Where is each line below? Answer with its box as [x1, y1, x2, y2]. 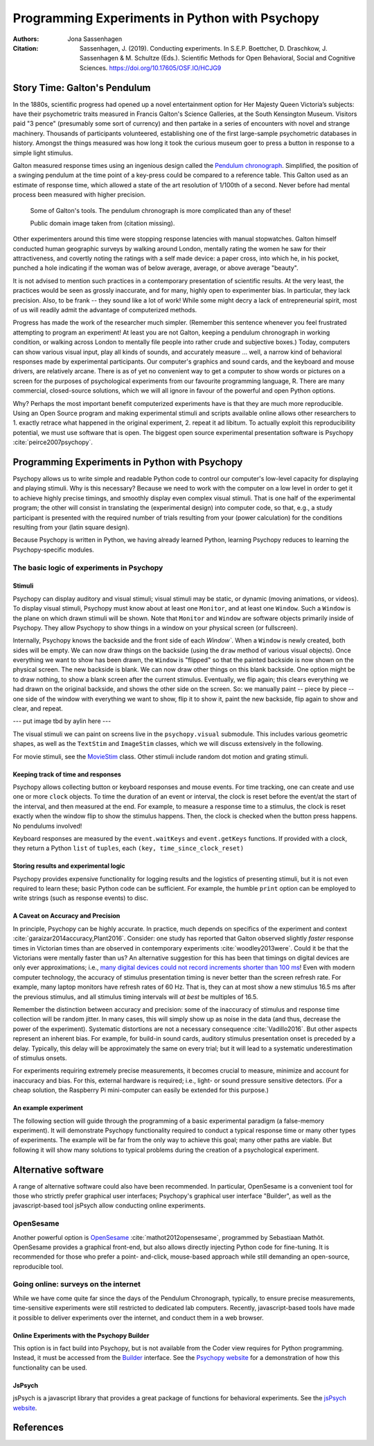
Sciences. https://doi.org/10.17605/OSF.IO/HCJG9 [80, 63, 222, 72]
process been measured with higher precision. [12, 191, 145, 199]
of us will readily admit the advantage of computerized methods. [12, 306, 197, 314]
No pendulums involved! [12, 822, 82, 830]
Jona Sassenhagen [67, 35, 123, 43]
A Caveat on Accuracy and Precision [12, 912, 121, 920]
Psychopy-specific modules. [12, 545, 95, 554]
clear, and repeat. [12, 704, 64, 713]
